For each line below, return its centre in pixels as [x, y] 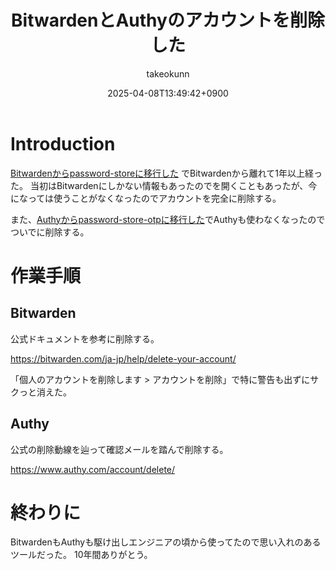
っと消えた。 [45, 392]
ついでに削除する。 [50, 232]
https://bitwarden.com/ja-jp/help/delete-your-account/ [123, 358]
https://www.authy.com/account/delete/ [93, 469]
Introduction [63, 143]
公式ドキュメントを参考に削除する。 [85, 338]
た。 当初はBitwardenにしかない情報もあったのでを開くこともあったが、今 [164, 185]
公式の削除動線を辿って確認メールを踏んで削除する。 [119, 449]
